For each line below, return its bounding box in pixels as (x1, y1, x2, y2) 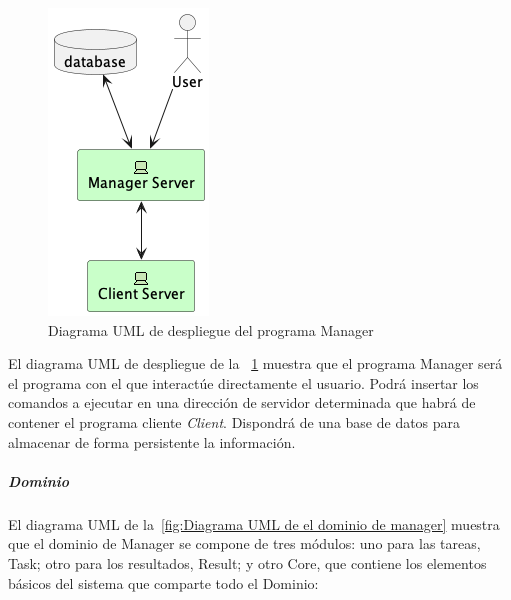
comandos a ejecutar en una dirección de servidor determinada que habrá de (8, 392, 476, 413)
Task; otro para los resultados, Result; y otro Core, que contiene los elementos (8, 552, 487, 573)
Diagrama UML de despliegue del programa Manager (48, 319, 374, 340)
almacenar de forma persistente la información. (8, 431, 296, 452)
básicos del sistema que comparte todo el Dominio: (8, 572, 319, 593)
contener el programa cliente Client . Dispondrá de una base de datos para (8, 411, 461, 432)
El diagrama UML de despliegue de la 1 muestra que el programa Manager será (8, 353, 503, 374)
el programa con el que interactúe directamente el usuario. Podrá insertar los (8, 372, 479, 393)
